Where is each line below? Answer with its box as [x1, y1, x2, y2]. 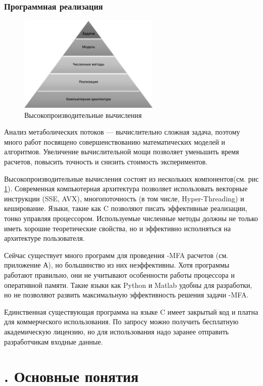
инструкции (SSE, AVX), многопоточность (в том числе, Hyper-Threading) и [4, 193, 244, 203]
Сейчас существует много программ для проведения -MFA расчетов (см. [4, 249, 229, 260]
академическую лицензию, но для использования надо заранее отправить [4, 326, 229, 336]
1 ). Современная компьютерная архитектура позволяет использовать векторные [4, 183, 248, 194]
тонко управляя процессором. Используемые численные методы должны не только [4, 213, 258, 224]
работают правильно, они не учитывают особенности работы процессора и [4, 270, 235, 280]
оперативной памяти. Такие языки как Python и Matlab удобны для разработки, [4, 279, 252, 290]
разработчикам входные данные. [4, 336, 103, 347]
